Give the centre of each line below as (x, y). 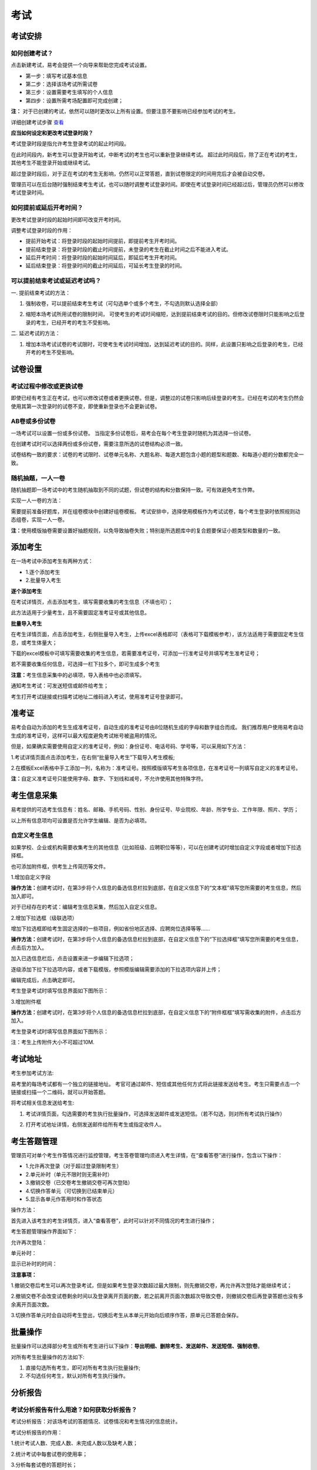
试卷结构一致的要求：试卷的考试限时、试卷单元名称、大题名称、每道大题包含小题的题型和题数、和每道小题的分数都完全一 (157, 455)
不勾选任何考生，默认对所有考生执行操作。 (77, 1376)
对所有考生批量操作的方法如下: (48, 1357)
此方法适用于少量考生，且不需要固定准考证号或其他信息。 (80, 613)
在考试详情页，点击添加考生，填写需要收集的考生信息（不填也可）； (92, 602)
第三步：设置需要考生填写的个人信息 (69, 92)
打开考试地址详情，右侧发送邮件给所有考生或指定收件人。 (95, 1125)
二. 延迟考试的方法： (36, 333)
